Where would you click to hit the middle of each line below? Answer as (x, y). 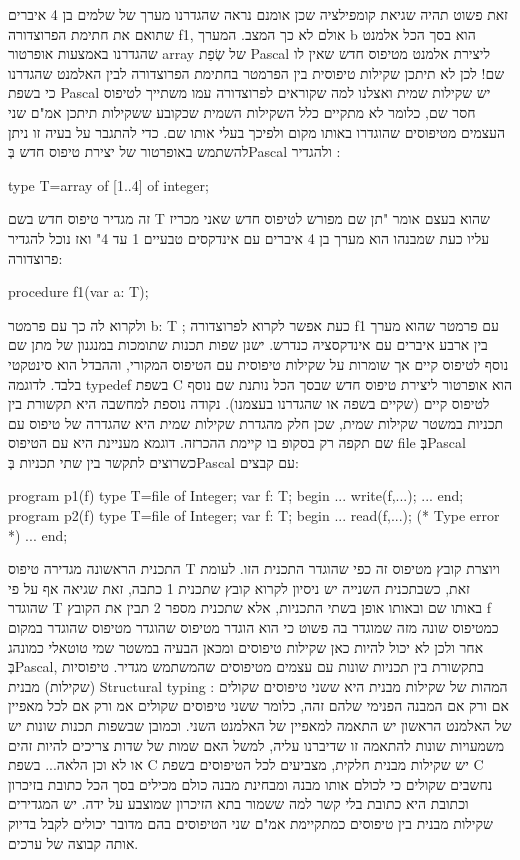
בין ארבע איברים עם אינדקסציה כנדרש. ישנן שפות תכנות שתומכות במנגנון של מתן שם (248, 344)
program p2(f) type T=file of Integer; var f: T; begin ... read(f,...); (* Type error (254, 515)
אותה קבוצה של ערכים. (73, 842)
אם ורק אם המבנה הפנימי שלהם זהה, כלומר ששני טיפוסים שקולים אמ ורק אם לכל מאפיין (258, 705)
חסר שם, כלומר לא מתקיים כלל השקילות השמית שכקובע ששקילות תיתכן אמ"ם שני (242, 111)
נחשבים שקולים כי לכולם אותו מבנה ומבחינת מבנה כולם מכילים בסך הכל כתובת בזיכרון (250, 783)
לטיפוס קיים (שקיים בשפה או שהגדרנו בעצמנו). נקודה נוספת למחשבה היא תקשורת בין (249, 403)
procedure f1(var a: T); (78, 291)
